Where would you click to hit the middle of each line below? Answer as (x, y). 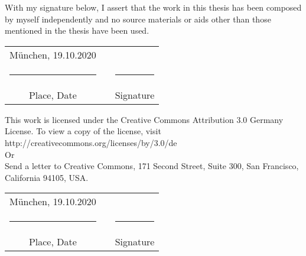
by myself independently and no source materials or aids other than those (138, 19)
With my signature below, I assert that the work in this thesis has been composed (153, 7)
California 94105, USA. (47, 177)
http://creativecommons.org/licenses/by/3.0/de (91, 142)
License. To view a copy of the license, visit (83, 131)
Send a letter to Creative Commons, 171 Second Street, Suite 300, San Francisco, (152, 166)
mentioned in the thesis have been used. (77, 30)
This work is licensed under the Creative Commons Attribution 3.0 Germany (144, 119)
